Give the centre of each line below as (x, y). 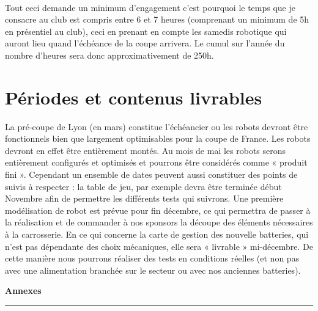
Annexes (23, 291)
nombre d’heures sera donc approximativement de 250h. (109, 55)
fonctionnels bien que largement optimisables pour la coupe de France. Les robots (158, 138)
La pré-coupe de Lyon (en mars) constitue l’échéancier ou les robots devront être (157, 126)
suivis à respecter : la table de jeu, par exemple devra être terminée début (143, 186)
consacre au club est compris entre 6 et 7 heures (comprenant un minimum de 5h (157, 19)
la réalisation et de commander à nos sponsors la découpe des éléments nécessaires (159, 222)
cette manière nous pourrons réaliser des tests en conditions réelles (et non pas (152, 258)
